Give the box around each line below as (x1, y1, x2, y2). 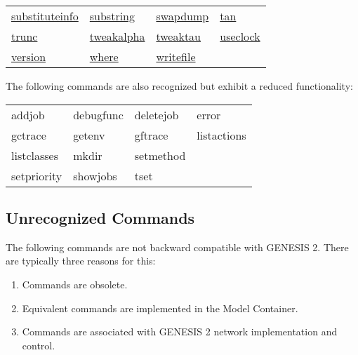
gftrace (134, 126, 168, 143)
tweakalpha (89, 28, 145, 44)
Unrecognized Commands (6, 206, 195, 228)
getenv (73, 126, 105, 143)
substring (89, 8, 135, 24)
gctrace (11, 126, 46, 143)
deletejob (134, 106, 179, 123)
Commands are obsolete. (22, 276, 128, 291)
